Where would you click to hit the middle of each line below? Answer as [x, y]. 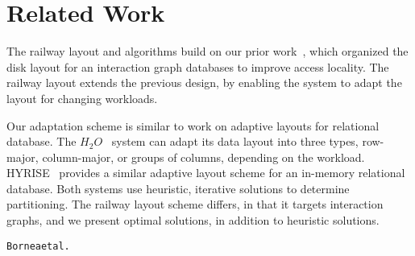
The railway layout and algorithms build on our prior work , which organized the [207, 51]
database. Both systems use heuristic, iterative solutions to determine [178, 188]
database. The [41, 141]
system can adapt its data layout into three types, [235, 141]
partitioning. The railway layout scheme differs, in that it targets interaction [195, 204]
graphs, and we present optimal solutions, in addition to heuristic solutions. [193, 220]
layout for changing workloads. [82, 98]
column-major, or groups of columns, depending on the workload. [203, 157]
